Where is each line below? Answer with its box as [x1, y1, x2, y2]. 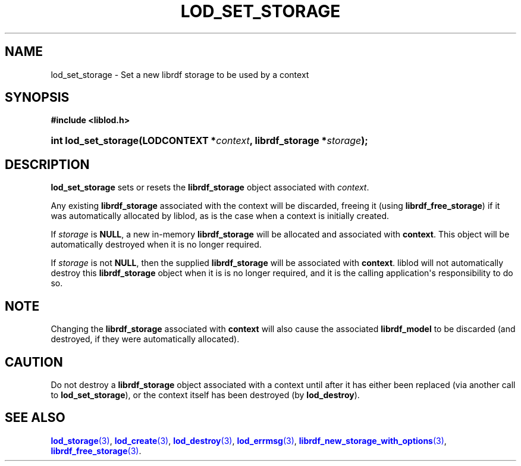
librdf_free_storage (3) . [51, 445, 142, 456]
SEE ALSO [5, 410, 65, 426]
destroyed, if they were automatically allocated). [51, 334, 240, 345]
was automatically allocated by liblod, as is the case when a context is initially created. [51, 211, 390, 221]
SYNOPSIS [5, 90, 70, 105]
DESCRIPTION [5, 157, 90, 172]
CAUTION [5, 354, 63, 370]
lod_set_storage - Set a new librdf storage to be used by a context [51, 69, 309, 80]
